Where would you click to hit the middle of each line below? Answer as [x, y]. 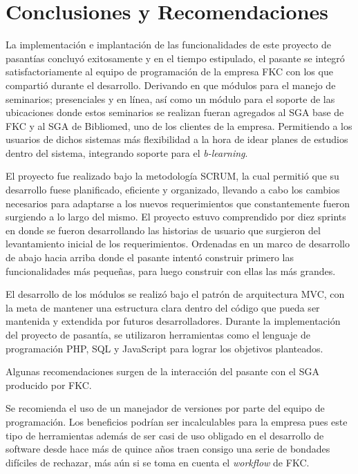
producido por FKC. [49, 385]
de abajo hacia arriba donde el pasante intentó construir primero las [150, 257]
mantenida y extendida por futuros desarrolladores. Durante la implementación [173, 321]
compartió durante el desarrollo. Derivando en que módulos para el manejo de [171, 85]
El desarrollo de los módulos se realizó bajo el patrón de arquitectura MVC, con [175, 294]
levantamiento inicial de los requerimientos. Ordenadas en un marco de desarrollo [178, 244]
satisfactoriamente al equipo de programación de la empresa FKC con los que [169, 72]
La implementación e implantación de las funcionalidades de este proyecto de [168, 45]
